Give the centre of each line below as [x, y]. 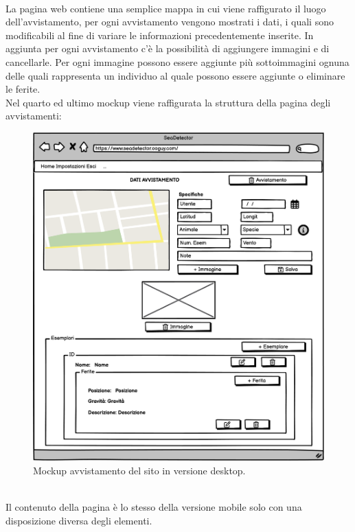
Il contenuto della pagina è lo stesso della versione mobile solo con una [154, 506]
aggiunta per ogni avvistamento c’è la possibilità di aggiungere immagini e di [168, 48]
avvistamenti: [34, 116]
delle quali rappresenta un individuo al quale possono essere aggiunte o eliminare [175, 75]
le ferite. [23, 89]
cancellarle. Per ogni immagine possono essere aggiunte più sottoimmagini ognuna [177, 61]
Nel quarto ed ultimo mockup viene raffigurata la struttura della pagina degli [168, 102]
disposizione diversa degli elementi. [79, 520]
